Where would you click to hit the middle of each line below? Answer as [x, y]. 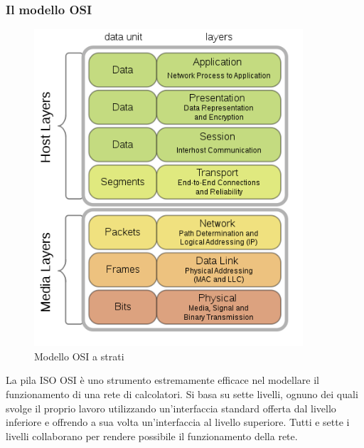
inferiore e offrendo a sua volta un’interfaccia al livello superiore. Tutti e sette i [178, 422]
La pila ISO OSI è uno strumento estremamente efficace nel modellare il [163, 380]
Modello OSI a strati [79, 356]
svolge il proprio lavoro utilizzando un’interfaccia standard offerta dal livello [171, 408]
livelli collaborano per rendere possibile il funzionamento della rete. [152, 436]
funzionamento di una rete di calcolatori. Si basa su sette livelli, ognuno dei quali [182, 394]
